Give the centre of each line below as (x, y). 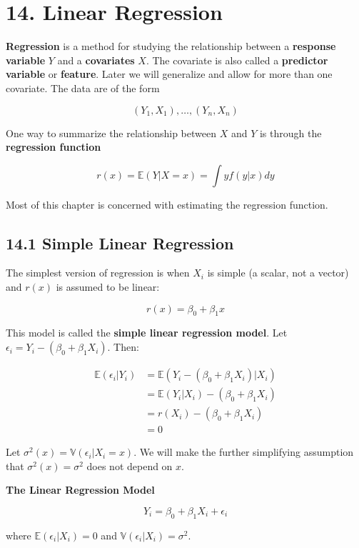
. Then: (123, 347)
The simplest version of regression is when (98, 273)
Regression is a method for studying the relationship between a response (171, 46)
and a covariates (96, 60)
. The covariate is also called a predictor (237, 60)
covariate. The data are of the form (83, 88)
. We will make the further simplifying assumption (244, 452)
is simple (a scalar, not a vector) (278, 273)
